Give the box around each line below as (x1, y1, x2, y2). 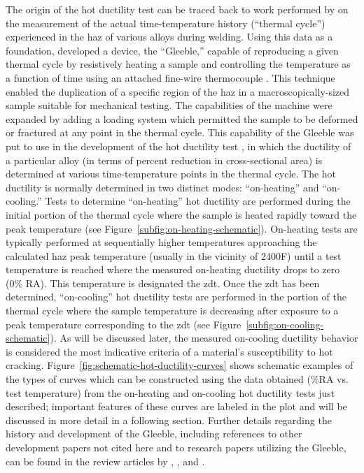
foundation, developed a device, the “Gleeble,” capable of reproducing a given (6, 43, 339, 57)
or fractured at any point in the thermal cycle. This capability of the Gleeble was (6, 125, 354, 140)
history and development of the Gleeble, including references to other (6, 426, 302, 441)
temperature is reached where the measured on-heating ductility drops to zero (6, 262, 340, 277)
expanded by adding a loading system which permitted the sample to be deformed (6, 111, 358, 126)
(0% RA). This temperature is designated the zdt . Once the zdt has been (6, 275, 320, 290)
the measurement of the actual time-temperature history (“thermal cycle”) (6, 15, 325, 30)
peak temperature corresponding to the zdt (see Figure (6, 316, 241, 331)
